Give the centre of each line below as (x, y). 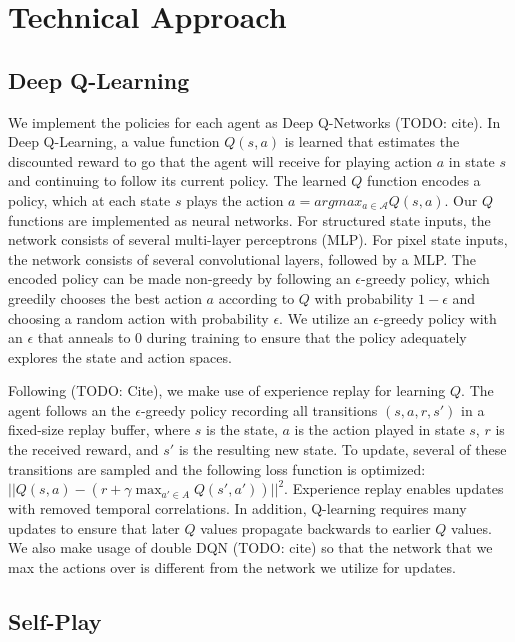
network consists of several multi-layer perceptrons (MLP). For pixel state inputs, (258, 239)
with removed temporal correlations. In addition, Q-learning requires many (237, 508)
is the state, (242, 429)
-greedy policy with (437, 317)
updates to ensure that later (94, 527)
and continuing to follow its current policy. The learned (177, 180)
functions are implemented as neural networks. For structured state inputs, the (249, 219)
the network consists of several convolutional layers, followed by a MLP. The (242, 258)
